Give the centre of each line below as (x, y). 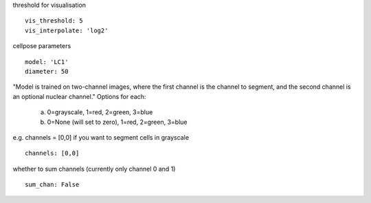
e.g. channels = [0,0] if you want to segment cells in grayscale (101, 137)
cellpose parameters (42, 46)
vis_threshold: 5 (54, 21)
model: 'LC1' (47, 62)
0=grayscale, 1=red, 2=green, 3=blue (100, 112)
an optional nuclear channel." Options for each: (79, 96)
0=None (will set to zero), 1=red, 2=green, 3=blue (117, 122)
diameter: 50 (47, 71)
